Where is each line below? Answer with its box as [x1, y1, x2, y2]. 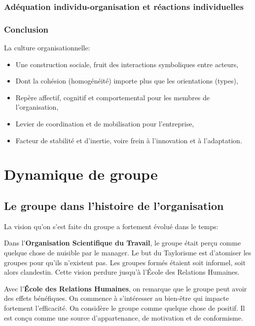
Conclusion [4, 23, 48, 35]
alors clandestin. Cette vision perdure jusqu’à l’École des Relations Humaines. [4, 267, 240, 277]
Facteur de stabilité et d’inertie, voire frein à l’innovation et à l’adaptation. [15, 135, 242, 145]
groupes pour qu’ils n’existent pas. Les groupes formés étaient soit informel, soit [4, 257, 246, 267]
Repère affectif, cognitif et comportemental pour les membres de [15, 92, 210, 102]
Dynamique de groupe [4, 164, 158, 184]
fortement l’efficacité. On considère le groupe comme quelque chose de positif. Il [4, 302, 245, 313]
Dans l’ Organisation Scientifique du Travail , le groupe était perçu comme [4, 238, 241, 248]
